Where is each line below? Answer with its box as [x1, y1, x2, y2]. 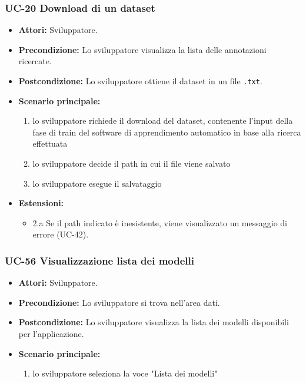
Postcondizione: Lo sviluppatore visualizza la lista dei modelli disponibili [18, 316, 289, 328]
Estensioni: [18, 197, 64, 209]
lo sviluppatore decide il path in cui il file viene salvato [32, 157, 231, 170]
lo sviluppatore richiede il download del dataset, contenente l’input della [32, 114, 293, 127]
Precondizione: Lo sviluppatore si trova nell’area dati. [18, 296, 220, 308]
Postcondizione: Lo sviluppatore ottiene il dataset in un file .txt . [18, 75, 262, 87]
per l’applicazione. [18, 328, 84, 339]
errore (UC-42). [32, 228, 89, 240]
